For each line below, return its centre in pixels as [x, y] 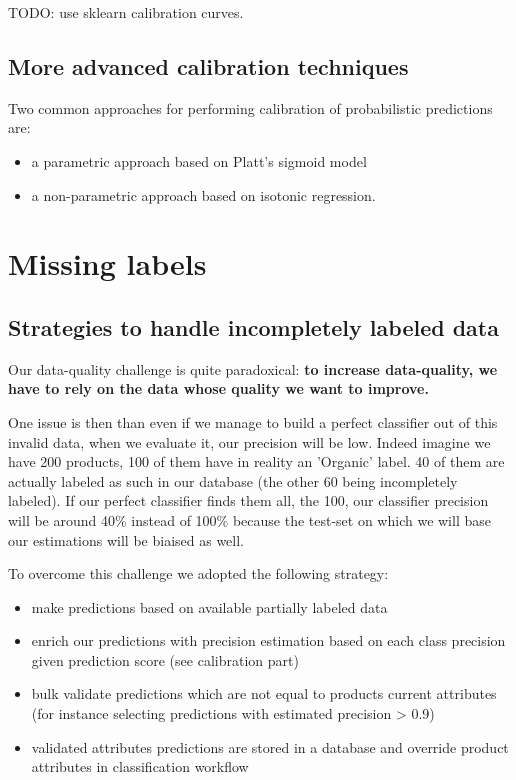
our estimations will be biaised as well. [126, 539]
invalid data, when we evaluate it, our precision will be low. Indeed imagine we [249, 441]
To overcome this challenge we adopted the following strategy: [198, 573]
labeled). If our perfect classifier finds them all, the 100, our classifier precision [248, 500]
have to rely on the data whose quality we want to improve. [218, 388]
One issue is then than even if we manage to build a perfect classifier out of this [253, 421]
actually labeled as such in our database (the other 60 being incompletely [233, 480]
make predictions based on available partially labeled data [209, 606]
